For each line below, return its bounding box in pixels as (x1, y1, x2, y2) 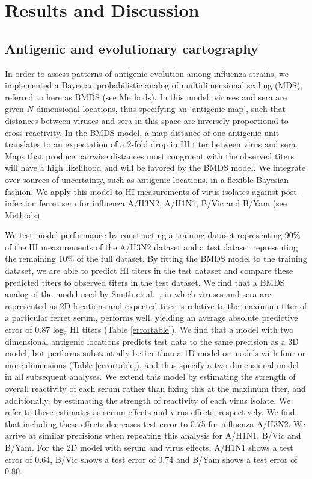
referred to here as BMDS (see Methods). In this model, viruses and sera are (5, 90, 287, 103)
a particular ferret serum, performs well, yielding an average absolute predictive (5, 311, 298, 324)
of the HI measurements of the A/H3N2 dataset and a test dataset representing (5, 240, 298, 253)
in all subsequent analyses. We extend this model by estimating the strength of (5, 370, 296, 383)
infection (5, 197, 37, 209)
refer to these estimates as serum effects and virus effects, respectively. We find (5, 406, 295, 418)
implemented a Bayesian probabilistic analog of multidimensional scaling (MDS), (5, 79, 303, 91)
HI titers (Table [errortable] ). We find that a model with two (70, 323, 294, 336)
